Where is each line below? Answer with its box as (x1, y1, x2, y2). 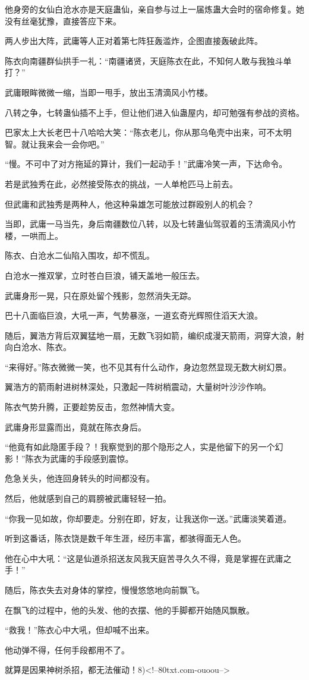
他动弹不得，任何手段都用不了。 (5, 643, 130, 656)
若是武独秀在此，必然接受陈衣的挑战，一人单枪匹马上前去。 (5, 177, 238, 190)
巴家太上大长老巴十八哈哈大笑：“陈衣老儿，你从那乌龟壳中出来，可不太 (5, 126, 283, 138)
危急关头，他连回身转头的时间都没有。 (5, 472, 154, 484)
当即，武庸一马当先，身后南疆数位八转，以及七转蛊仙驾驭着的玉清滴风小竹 (5, 218, 296, 230)
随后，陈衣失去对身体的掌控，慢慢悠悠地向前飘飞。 (5, 584, 204, 596)
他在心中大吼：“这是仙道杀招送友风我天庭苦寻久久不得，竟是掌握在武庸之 (5, 552, 292, 564)
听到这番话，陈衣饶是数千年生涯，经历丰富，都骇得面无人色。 (5, 532, 246, 544)
